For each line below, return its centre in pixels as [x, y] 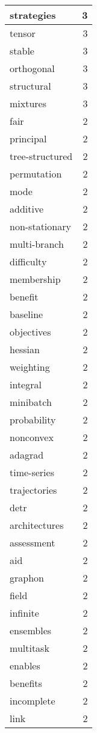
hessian [25, 349]
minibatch [31, 402]
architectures [37, 525]
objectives [30, 332]
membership [35, 279]
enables [25, 665]
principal [28, 138]
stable [22, 51]
